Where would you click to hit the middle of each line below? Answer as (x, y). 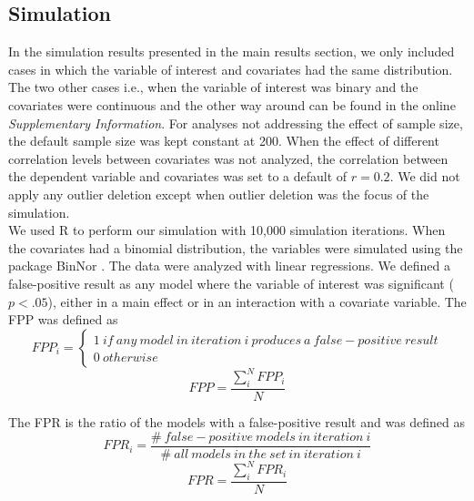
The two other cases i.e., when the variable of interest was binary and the (213, 87)
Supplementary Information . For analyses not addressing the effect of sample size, (236, 123)
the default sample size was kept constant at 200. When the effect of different (224, 141)
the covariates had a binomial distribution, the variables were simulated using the (236, 247)
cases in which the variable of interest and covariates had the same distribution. (231, 69)
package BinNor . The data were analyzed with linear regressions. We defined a (229, 266)
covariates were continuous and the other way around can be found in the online (232, 104)
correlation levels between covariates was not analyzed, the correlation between (228, 158)
